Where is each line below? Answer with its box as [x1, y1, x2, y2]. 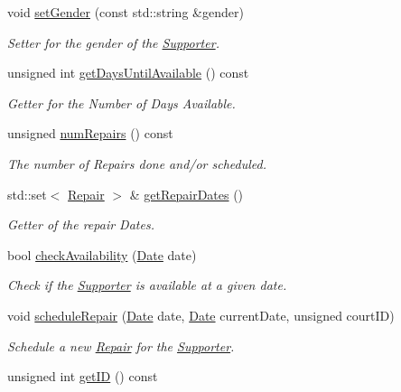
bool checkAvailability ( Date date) [7, 245, 197, 264]
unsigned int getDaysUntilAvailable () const [7, 63, 249, 82]
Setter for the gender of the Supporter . [7, 33, 219, 51]
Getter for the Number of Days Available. [7, 93, 236, 112]
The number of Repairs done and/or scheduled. [7, 154, 266, 173]
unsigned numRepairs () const [7, 124, 173, 143]
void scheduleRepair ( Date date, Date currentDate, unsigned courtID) [7, 305, 395, 324]
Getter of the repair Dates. [7, 215, 154, 234]
